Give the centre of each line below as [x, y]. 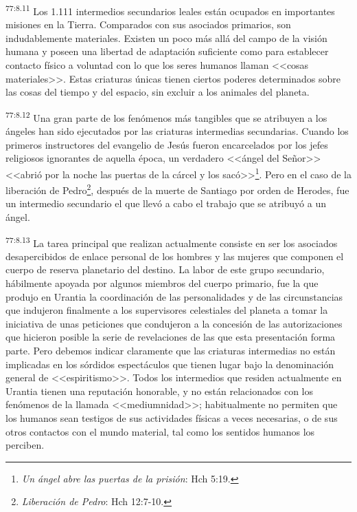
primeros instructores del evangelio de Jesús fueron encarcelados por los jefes [167, 144]
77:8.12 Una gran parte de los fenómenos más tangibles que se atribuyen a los [166, 116]
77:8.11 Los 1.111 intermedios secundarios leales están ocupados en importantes [170, 10]
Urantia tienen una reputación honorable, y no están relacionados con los [160, 391]
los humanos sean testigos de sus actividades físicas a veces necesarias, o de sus [172, 417]
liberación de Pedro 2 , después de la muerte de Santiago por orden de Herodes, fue [177, 189]
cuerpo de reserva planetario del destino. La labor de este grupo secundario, [165, 269]
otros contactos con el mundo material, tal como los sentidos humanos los [160, 431]
